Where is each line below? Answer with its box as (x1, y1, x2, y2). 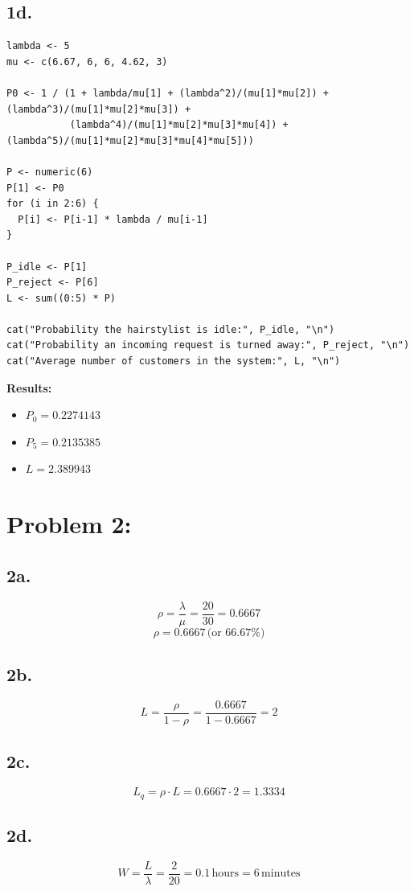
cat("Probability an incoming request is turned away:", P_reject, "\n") (6, 339, 410, 351)
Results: (6, 379, 52, 396)
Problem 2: (6, 507, 132, 540)
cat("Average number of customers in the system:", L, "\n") (6, 355, 341, 367)
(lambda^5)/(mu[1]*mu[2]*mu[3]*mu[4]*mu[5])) (6, 134, 254, 146)
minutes (261, 868, 301, 880)
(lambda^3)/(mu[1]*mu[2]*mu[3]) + (6, 103, 191, 115)
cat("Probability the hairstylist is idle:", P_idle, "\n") (6, 323, 335, 335)
